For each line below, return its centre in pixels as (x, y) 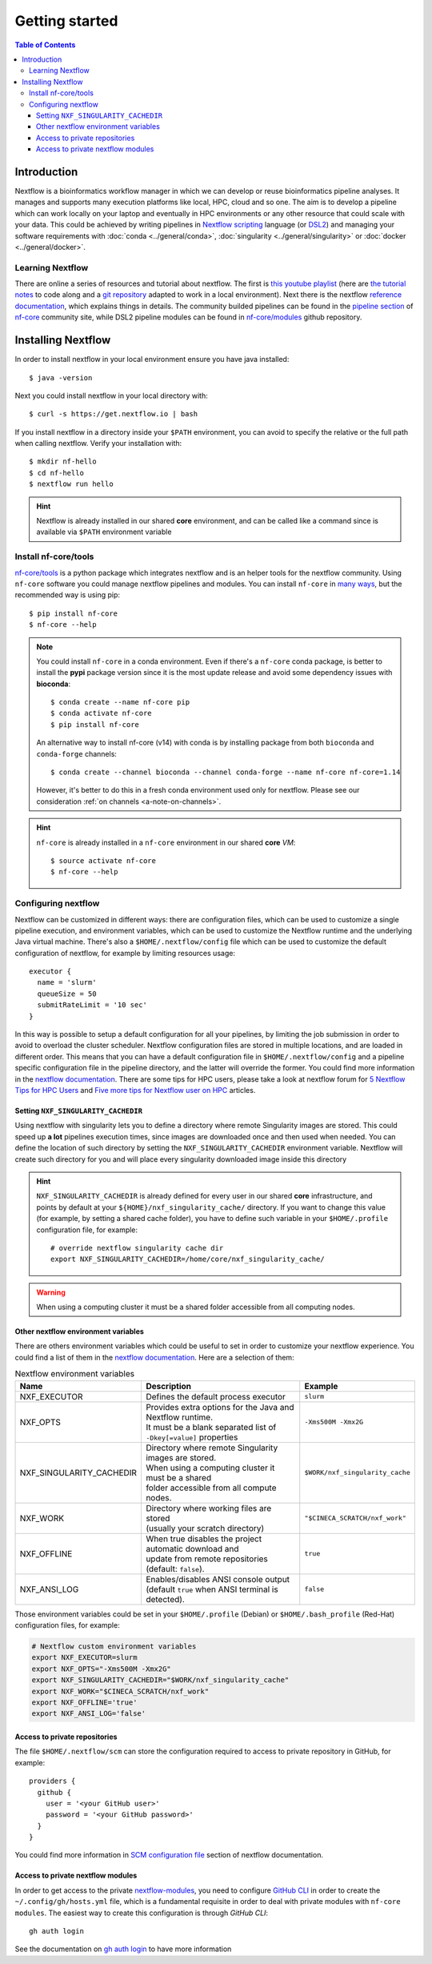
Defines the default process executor (215, 1396)
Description (168, 1386)
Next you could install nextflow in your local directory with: (111, 396)
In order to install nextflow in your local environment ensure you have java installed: (152, 359)
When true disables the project (204, 1539)
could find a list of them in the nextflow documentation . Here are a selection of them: (155, 1357)
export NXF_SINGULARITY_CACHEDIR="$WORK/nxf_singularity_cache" (160, 1680)
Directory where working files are (208, 1508)
